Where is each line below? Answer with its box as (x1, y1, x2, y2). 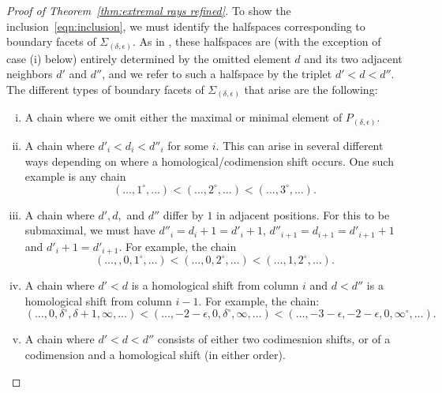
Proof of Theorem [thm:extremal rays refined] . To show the (6, 2, 291, 18)
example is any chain (24, 168, 126, 185)
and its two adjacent (304, 50, 403, 66)
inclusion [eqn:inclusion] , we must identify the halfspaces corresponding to (6, 17, 365, 34)
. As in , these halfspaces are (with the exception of (132, 33, 381, 50)
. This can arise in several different (215, 137, 384, 153)
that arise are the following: (244, 80, 378, 97)
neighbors (6, 65, 53, 82)
